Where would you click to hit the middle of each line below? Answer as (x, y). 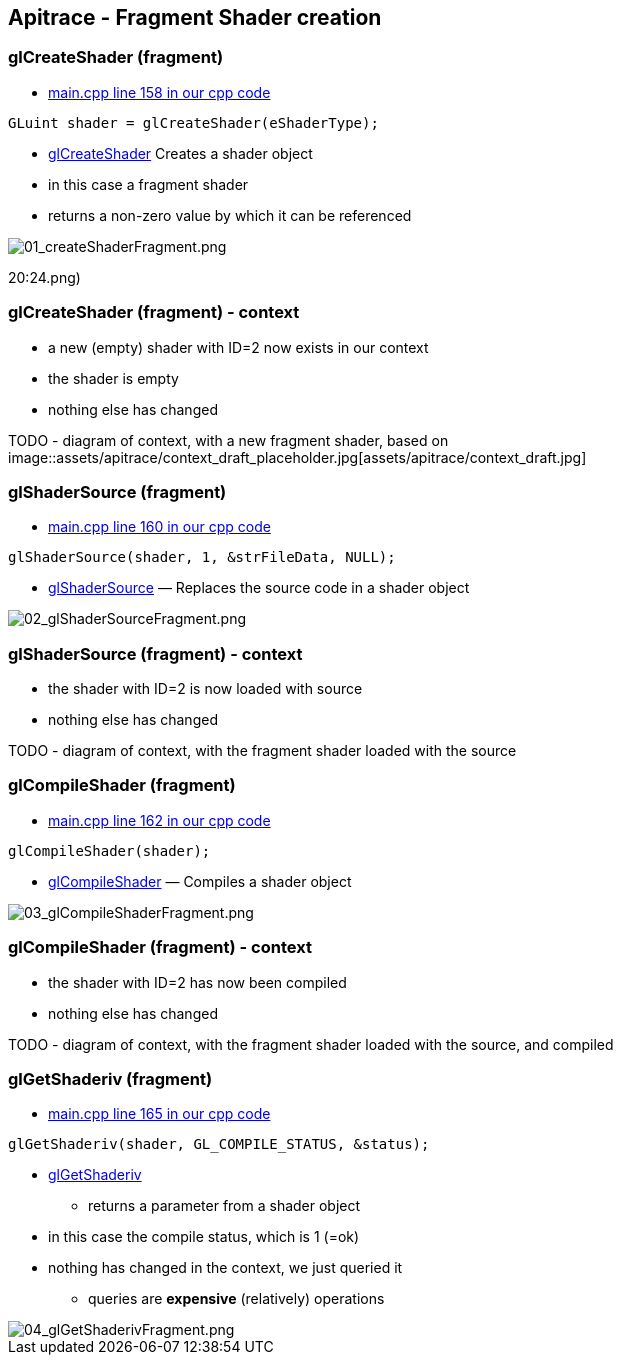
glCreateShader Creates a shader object (180, 153)
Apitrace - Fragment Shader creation (195, 17)
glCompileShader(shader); (109, 850)
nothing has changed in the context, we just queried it (225, 1268)
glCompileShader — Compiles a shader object (200, 881)
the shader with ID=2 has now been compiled (197, 982)
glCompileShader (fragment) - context (160, 947)
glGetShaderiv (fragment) (110, 1078)
